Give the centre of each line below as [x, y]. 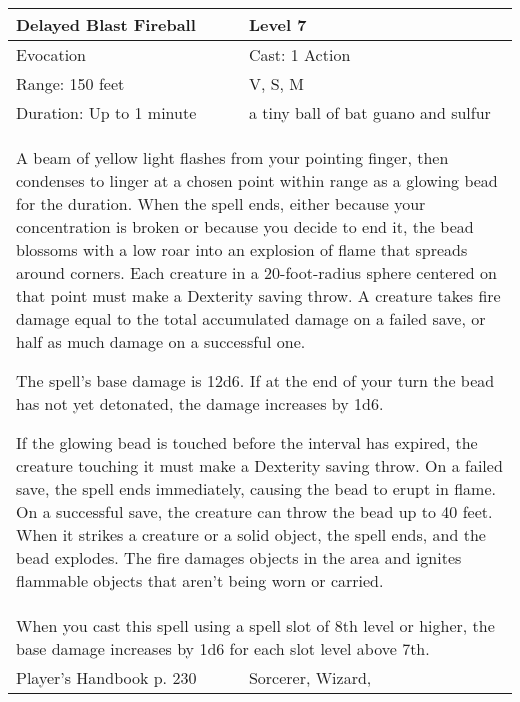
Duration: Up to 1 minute [106, 112]
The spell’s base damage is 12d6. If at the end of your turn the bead [255, 380]
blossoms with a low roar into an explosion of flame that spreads [242, 249]
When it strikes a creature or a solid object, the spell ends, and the [251, 534]
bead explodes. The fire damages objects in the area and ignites [239, 557]
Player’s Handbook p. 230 [106, 677]
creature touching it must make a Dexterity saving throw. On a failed [259, 465]
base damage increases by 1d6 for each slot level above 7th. [223, 648]
